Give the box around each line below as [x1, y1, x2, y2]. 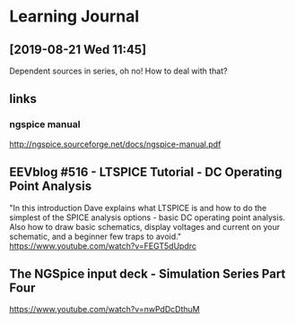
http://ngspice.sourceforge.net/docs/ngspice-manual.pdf [9, 139, 221, 149]
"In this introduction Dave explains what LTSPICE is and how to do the [9, 202, 267, 213]
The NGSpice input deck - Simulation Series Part [9, 266, 286, 281]
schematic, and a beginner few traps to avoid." [9, 231, 182, 242]
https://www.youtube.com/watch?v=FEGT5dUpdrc [9, 240, 197, 251]
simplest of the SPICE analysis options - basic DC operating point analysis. [9, 212, 285, 223]
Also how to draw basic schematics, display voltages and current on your [9, 221, 281, 232]
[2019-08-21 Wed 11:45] [9, 42, 147, 57]
